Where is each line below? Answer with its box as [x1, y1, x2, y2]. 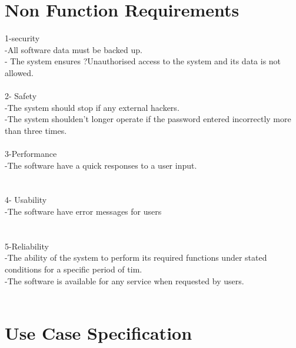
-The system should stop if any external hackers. [5, 101, 179, 113]
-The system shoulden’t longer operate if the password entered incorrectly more [5, 113, 291, 125]
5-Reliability [5, 239, 49, 252]
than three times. [5, 124, 67, 136]
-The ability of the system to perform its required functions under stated [5, 251, 267, 264]
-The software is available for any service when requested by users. [5, 274, 244, 287]
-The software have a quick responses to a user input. [5, 159, 197, 171]
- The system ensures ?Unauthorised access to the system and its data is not [5, 55, 281, 67]
